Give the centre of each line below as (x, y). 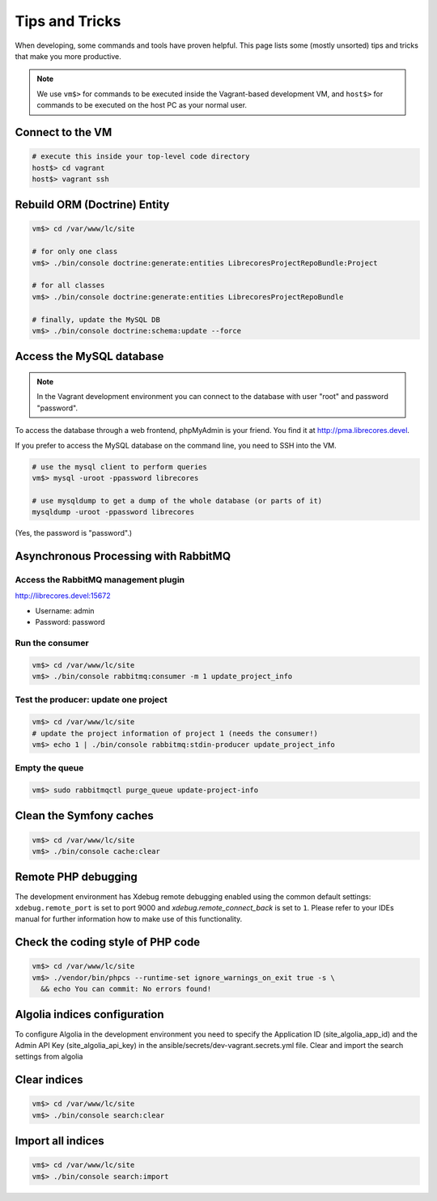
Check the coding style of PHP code (108, 942)
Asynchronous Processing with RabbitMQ (123, 556)
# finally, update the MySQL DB (96, 319)
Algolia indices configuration (90, 1014)
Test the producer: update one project (91, 700)
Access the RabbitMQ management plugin (100, 579)
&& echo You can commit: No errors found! (126, 989)
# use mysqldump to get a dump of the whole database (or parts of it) (177, 501)
